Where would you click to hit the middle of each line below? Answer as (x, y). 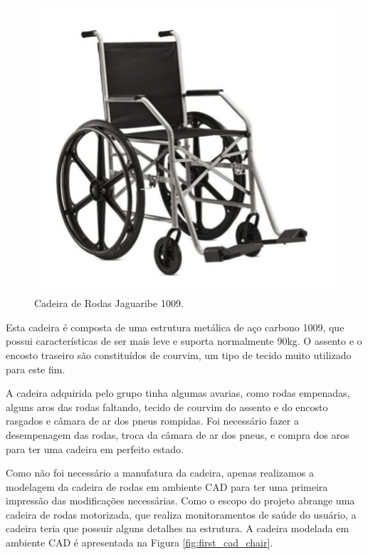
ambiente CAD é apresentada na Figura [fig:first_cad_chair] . (140, 543)
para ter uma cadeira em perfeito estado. (95, 448)
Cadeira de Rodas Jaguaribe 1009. (109, 303)
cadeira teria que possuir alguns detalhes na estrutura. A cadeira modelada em (178, 528)
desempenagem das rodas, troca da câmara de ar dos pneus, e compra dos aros (178, 434)
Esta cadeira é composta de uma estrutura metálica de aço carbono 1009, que (175, 327)
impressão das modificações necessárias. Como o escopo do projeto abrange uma (180, 500)
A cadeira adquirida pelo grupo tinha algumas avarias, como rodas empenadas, (178, 393)
